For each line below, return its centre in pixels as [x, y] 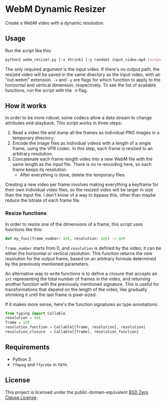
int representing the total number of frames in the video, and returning [78, 279]
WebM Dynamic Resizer [55, 9]
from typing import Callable [35, 313]
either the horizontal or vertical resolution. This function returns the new [79, 253]
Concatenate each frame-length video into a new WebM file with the [82, 159]
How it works [26, 106]
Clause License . [22, 397]
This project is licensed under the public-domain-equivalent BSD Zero [77, 392]
